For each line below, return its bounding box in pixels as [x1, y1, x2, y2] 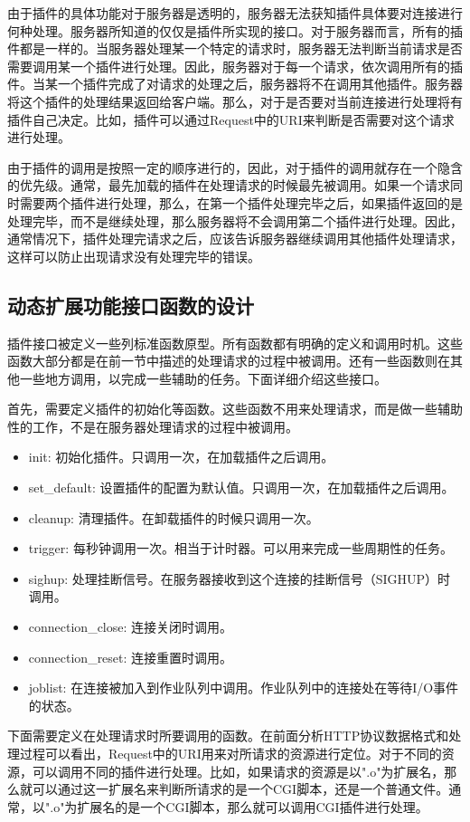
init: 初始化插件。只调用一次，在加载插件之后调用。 [28, 447, 334, 466]
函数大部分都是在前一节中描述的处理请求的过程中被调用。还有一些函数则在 [7, 351, 450, 370]
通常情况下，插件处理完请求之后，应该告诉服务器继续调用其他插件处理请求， [7, 229, 463, 248]
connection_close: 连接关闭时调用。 [28, 617, 233, 636]
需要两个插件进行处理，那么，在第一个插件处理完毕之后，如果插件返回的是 [19, 193, 463, 212]
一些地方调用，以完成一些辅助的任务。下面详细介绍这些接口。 [19, 368, 387, 387]
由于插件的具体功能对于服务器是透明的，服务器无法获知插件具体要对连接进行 [7, 4, 463, 22]
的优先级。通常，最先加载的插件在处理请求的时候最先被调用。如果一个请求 [7, 176, 450, 195]
